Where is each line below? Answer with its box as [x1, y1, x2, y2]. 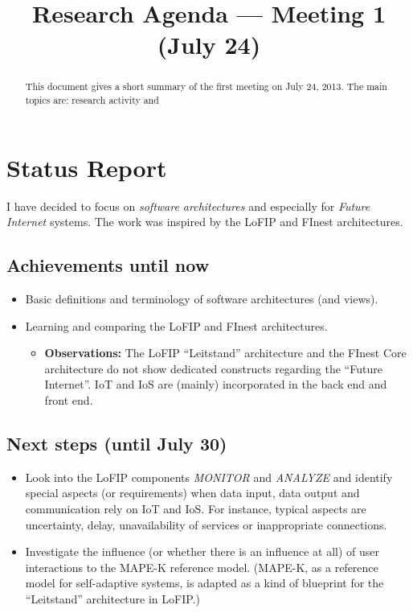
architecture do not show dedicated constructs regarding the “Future [44, 360, 382, 376]
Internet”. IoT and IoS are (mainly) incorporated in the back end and [44, 376, 387, 393]
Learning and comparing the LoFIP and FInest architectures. [25, 317, 328, 334]
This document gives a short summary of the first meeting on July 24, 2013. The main [25, 80, 387, 93]
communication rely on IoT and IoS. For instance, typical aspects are [25, 500, 366, 516]
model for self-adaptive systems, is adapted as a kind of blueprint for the [25, 574, 384, 591]
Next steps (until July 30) [6, 430, 227, 455]
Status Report [6, 150, 167, 183]
